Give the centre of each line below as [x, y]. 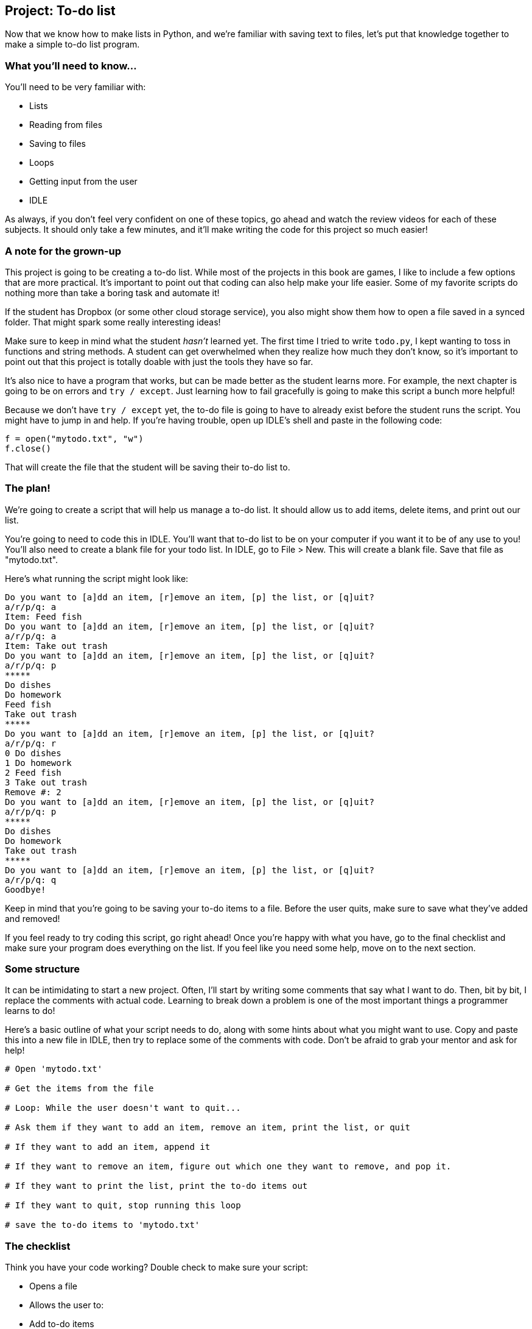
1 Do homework [38, 763]
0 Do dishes [33, 753]
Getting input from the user [83, 182]
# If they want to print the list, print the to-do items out [156, 1186]
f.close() [28, 448]
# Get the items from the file [79, 1089]
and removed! [33, 918]
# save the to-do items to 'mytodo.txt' [103, 1225]
